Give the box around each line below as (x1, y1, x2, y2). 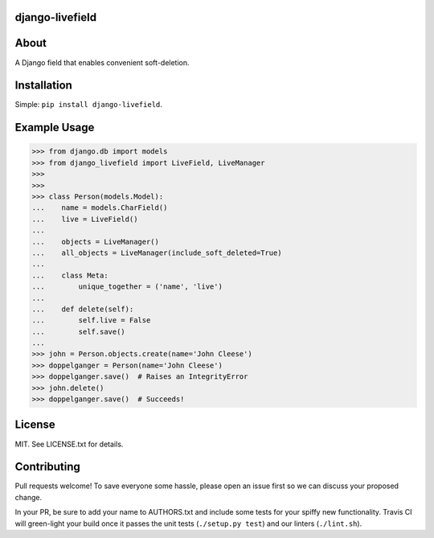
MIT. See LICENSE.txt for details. (14, 439, 124, 449)
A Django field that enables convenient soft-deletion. (14, 57, 190, 68)
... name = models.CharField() (31, 203, 168, 212)
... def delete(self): (31, 304, 134, 314)
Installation (14, 79, 72, 92)
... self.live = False (31, 316, 151, 325)
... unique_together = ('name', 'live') (31, 282, 223, 291)
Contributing (14, 460, 80, 474)
